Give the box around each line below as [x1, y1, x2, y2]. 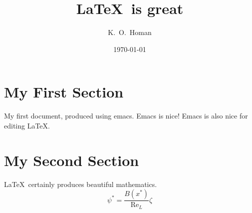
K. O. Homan [108, 27, 152, 37]
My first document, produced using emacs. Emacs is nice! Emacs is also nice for [4, 110, 248, 121]
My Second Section [4, 149, 139, 170]
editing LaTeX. [4, 120, 50, 130]
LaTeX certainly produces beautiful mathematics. [4, 178, 157, 189]
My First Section [4, 81, 124, 102]
